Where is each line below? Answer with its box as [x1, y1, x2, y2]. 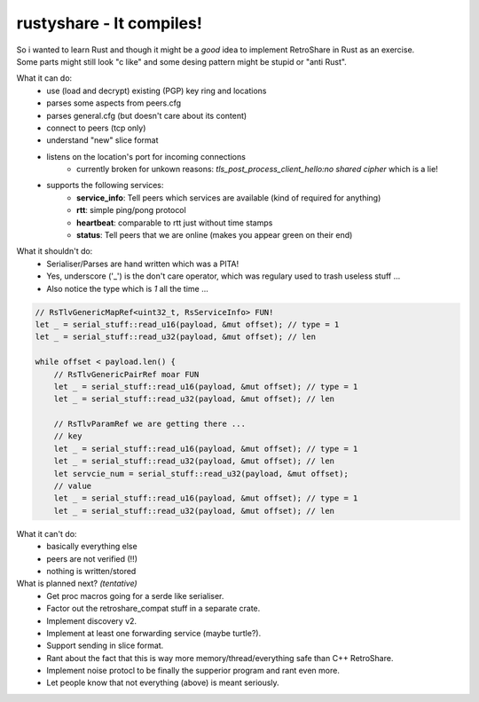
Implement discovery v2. [46, 615, 137, 626]
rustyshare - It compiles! [16, 13, 203, 33]
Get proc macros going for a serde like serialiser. [46, 590, 224, 601]
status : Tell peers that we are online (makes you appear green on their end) [76, 230, 353, 241]
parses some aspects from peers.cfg [46, 98, 182, 108]
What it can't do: [16, 528, 77, 539]
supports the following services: [46, 180, 164, 191]
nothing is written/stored [46, 565, 137, 576]
